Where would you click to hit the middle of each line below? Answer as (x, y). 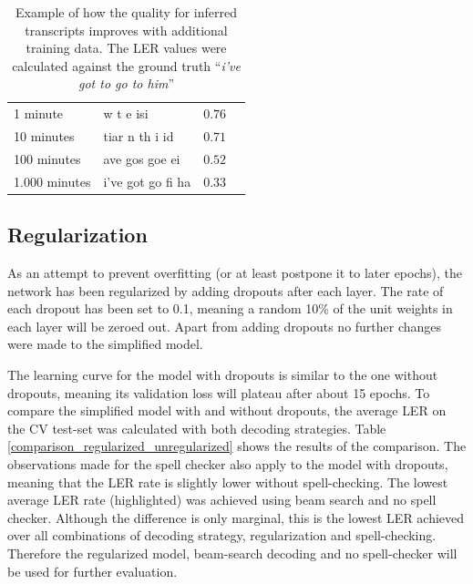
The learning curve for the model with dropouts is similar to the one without (223, 375)
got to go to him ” (127, 83)
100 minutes (47, 158)
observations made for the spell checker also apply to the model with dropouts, (228, 463)
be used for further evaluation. (93, 571)
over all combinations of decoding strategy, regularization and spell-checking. (222, 535)
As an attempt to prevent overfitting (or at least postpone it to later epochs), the (235, 273)
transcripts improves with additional (126, 30)
